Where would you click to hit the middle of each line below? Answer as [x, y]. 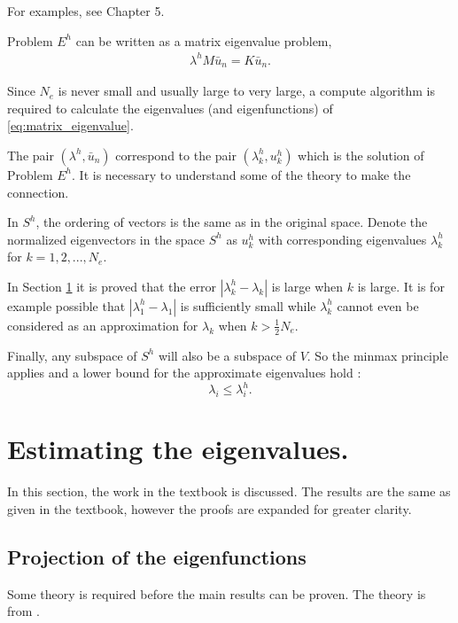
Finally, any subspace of [72, 355]
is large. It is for [401, 286]
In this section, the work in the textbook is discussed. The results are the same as [229, 491]
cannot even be [378, 305]
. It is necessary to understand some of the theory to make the [241, 174]
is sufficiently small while [248, 305]
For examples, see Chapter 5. [86, 11]
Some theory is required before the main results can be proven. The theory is [217, 593]
